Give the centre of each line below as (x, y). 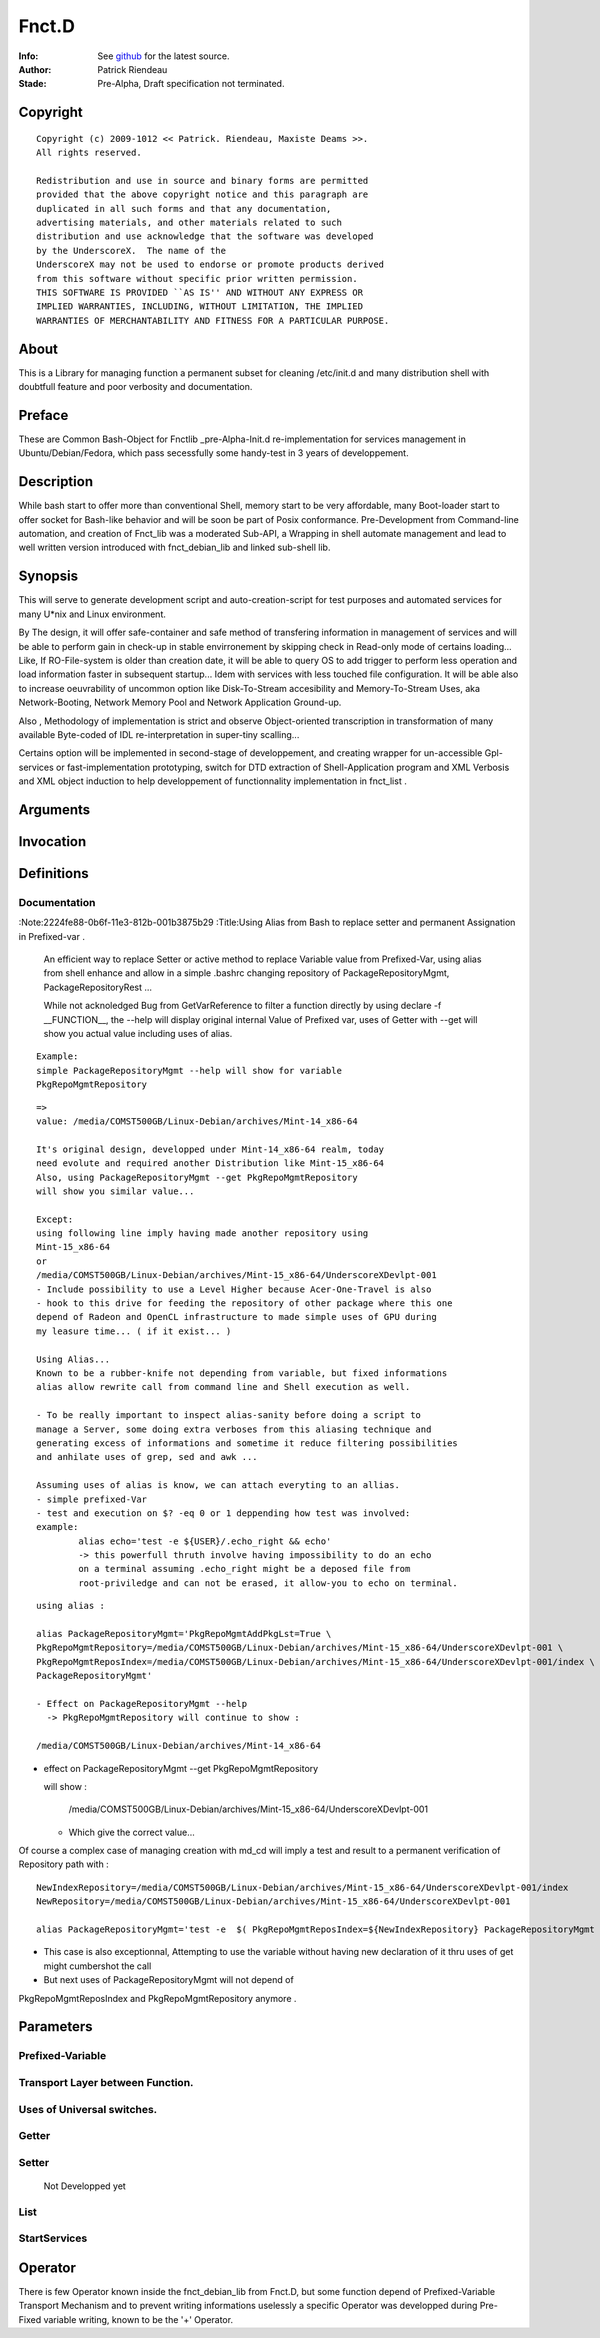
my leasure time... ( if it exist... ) (134, 1331)
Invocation (52, 841)
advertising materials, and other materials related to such (189, 223)
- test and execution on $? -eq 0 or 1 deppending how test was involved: (223, 1513)
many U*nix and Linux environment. (92, 614)
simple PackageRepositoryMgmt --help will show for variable (189, 1070)
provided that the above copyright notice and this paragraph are (202, 194)
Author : (35, 69)
